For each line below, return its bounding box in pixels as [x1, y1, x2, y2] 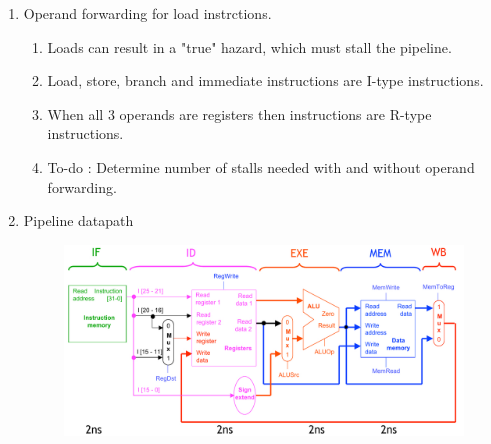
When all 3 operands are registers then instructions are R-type [47, 103, 432, 124]
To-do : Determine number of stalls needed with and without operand [47, 156, 475, 177]
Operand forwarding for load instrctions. [23, 3, 272, 23]
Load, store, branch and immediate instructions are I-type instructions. [47, 70, 484, 91]
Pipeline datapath [23, 210, 134, 231]
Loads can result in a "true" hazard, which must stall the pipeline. [47, 36, 452, 57]
